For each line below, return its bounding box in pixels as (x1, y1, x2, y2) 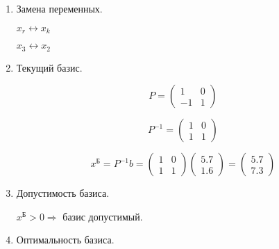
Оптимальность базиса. (16, 232, 115, 247)
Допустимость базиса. (16, 186, 110, 200)
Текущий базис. (16, 60, 83, 74)
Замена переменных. (16, 1, 103, 15)
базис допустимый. (62, 209, 143, 223)
